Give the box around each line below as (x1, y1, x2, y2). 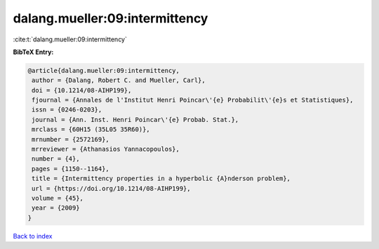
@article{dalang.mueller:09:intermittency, (27, 67, 180, 74)
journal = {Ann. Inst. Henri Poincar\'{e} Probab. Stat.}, (32, 116, 239, 123)
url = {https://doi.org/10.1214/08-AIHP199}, (32, 184, 191, 192)
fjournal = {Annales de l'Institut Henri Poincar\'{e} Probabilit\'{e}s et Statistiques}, (32, 96, 354, 105)
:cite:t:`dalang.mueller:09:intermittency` (13, 35, 128, 43)
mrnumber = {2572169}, (32, 135, 110, 143)
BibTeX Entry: (13, 48, 54, 56)
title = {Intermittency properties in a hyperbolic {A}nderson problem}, (32, 175, 291, 182)
